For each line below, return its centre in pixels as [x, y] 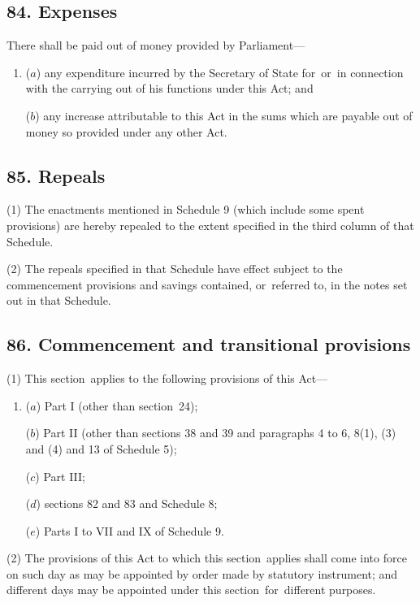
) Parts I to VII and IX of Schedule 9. [130, 530]
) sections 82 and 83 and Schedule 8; [127, 503]
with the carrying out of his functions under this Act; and [169, 88]
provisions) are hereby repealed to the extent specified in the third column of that [210, 225]
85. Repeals [56, 175]
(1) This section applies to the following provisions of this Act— [167, 378]
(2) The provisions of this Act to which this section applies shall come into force [207, 558]
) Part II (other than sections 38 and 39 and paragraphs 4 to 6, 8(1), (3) [216, 433]
